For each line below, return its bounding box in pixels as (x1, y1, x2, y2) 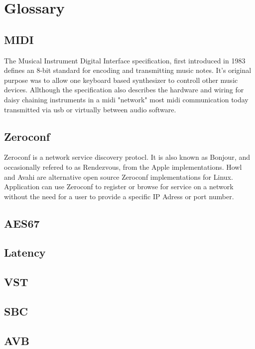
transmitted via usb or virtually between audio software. (4, 104, 176, 114)
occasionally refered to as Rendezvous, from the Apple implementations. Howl (4, 161, 242, 172)
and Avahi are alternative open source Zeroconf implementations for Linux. (4, 171, 233, 182)
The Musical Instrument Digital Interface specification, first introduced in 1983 (4, 55, 246, 65)
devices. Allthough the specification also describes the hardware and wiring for (4, 84, 244, 95)
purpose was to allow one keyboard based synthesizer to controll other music (4, 74, 238, 85)
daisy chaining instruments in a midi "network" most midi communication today (4, 94, 249, 104)
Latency (4, 245, 46, 260)
